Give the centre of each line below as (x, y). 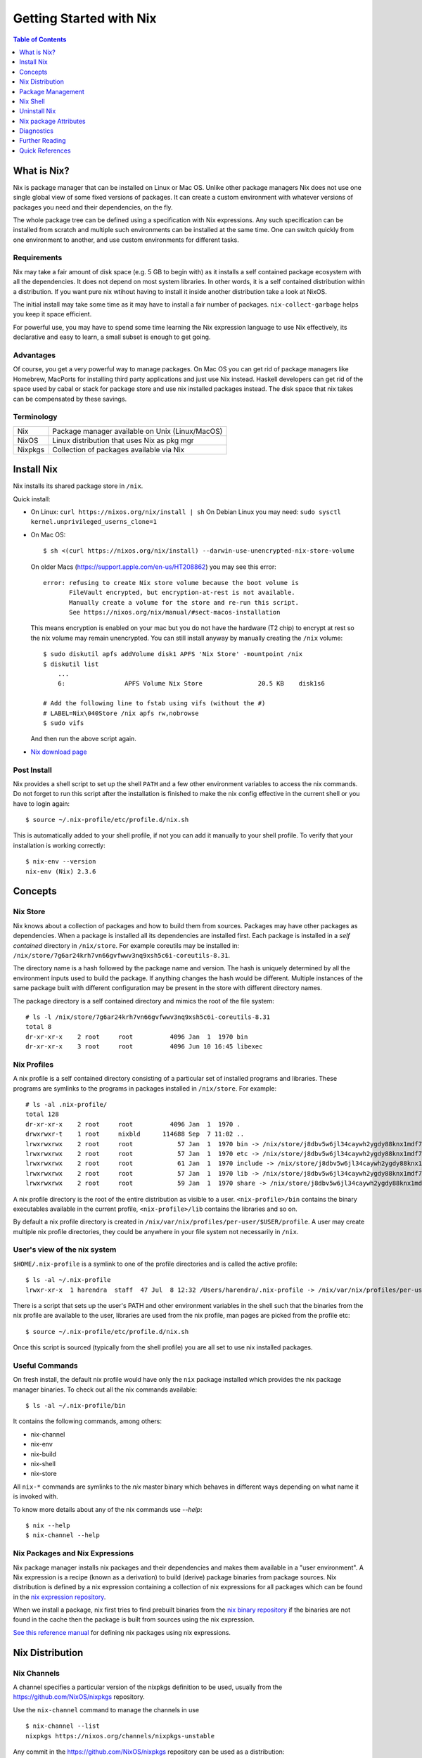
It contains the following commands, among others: (87, 1421)
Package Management (52, 91)
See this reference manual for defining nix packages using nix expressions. (122, 1632)
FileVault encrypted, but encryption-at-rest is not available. (182, 593)
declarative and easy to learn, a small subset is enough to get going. (112, 337)
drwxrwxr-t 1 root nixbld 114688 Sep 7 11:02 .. (135, 1134)
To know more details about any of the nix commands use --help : (108, 1509)
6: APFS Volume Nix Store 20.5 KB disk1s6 (191, 684)
